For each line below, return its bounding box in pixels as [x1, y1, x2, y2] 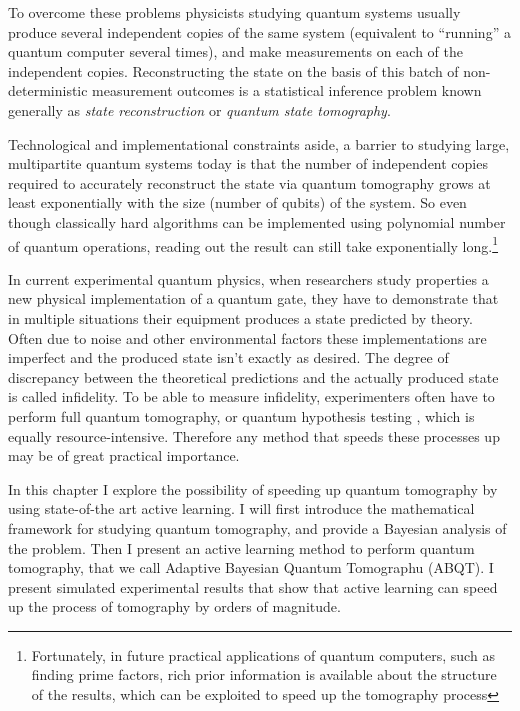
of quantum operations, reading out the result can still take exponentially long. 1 [8, 232, 499, 256]
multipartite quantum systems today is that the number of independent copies [8, 153, 488, 174]
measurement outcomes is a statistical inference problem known [92, 80, 482, 101]
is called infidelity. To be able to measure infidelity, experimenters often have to [8, 386, 495, 407]
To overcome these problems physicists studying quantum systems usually [8, 2, 461, 22]
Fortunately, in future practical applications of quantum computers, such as [31, 644, 495, 665]
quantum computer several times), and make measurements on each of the [8, 41, 463, 62]
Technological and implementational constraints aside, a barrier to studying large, [8, 133, 510, 154]
